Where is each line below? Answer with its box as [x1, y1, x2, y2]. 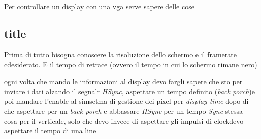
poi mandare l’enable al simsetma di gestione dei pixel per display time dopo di [4, 96, 249, 106]
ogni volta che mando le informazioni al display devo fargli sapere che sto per [4, 76, 243, 87]
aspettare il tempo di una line [4, 125, 96, 136]
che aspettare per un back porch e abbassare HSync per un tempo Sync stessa [4, 105, 243, 116]
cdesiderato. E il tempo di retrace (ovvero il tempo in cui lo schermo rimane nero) [4, 59, 257, 69]
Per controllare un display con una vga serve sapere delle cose [4, 1, 194, 12]
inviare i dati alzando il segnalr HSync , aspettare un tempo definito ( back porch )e [4, 86, 255, 96]
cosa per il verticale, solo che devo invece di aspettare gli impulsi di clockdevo [4, 115, 244, 126]
